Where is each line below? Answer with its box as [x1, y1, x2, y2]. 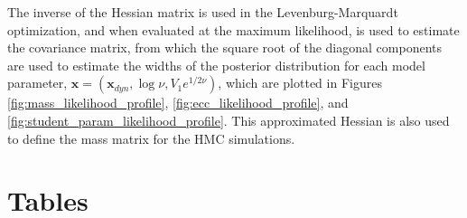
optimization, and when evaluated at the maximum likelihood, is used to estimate [7, 20, 460, 39]
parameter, [7, 73, 68, 92]
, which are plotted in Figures [218, 73, 382, 92]
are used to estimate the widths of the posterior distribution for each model [7, 55, 425, 74]
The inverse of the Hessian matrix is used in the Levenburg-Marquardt [7, 3, 398, 21]
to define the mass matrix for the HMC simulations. [7, 128, 295, 147]
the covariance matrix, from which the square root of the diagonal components [7, 38, 443, 57]
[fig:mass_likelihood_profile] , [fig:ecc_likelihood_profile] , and [7, 93, 349, 112]
